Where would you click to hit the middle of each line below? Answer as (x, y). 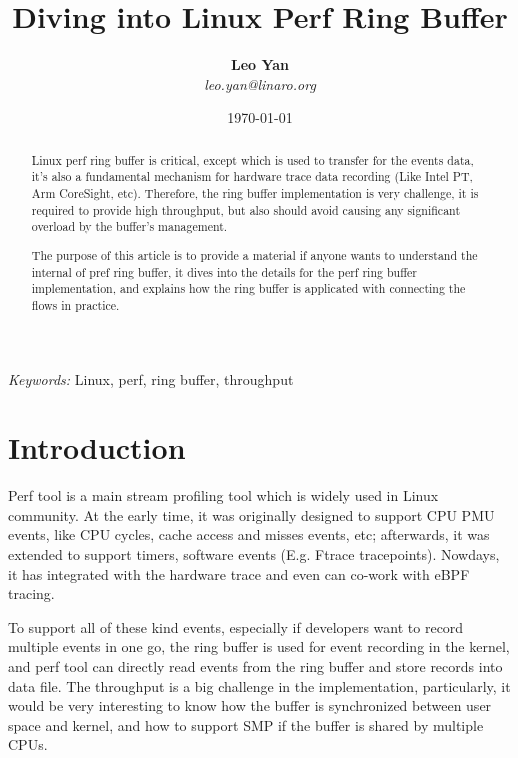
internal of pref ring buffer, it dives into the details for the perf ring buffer (224, 271)
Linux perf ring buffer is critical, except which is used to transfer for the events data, (252, 159)
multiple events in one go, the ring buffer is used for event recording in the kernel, (259, 646)
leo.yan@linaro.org (260, 83)
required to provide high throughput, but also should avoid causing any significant (246, 209)
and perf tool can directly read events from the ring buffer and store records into (255, 665)
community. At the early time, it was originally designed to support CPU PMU (251, 514)
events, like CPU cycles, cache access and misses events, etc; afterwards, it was (249, 534)
